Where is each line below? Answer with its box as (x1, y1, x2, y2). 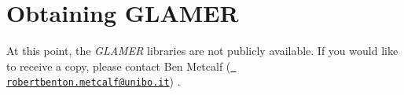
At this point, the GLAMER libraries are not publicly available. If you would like (6, 42, 398, 59)
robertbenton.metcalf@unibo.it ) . (6, 73, 181, 90)
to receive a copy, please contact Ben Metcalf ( (6, 57, 231, 74)
